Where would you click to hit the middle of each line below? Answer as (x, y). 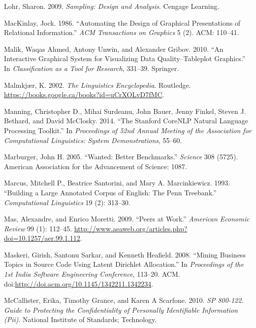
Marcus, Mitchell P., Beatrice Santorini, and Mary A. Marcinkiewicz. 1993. (117, 183)
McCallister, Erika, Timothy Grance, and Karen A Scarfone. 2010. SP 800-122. (124, 300)
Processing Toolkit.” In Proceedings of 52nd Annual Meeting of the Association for (128, 130)
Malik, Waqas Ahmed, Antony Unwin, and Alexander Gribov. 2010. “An (114, 49)
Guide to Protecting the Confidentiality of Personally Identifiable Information (121, 310)
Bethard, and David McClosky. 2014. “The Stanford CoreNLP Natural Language (126, 121)
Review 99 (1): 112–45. (38, 228)
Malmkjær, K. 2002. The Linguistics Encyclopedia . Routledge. (97, 85)
